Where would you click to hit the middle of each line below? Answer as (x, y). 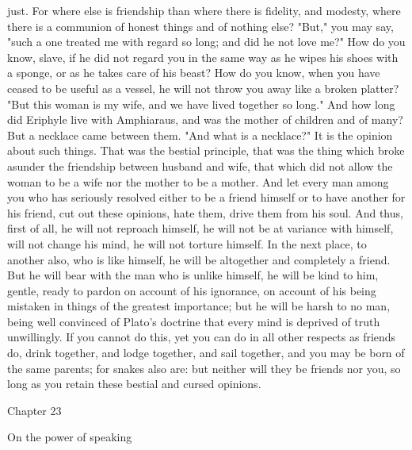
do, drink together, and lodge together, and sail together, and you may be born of (206, 353)
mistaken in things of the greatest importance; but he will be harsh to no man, (199, 306)
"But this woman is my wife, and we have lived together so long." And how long (201, 104)
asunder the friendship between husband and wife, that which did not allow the (200, 165)
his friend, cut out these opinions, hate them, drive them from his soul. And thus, (205, 212)
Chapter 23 (34, 410)
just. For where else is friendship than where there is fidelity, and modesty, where (204, 10)
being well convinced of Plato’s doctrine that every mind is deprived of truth (194, 321)
